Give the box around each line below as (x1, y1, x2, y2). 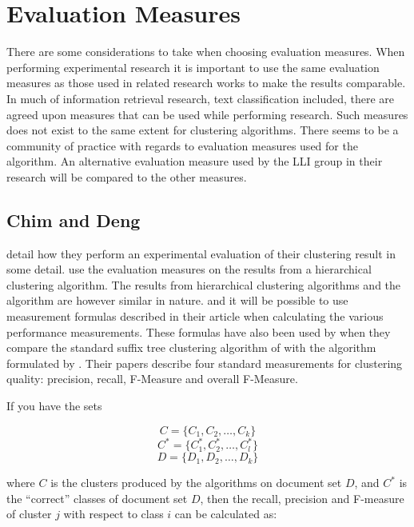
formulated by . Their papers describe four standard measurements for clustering (6, 354, 403, 371)
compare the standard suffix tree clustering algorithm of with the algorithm (6, 339, 376, 356)
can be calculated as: (174, 505, 277, 522)
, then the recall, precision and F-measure (200, 489, 404, 506)
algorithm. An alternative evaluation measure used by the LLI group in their (6, 153, 383, 170)
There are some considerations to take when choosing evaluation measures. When (6, 43, 405, 60)
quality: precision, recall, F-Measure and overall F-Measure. (6, 370, 298, 387)
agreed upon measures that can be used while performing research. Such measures (6, 106, 408, 122)
